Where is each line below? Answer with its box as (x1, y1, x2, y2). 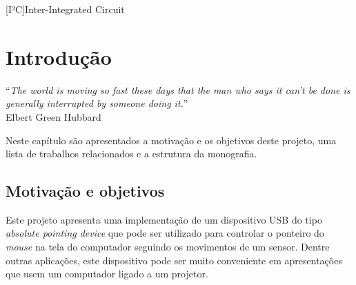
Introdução (6, 42, 112, 70)
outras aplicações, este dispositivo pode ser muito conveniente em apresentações (6, 253, 342, 267)
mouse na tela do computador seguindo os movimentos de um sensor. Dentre (6, 239, 330, 254)
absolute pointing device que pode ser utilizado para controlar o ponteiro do (6, 226, 324, 240)
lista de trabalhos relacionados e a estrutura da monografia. (6, 146, 257, 161)
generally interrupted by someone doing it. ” (6, 96, 188, 110)
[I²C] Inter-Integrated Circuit (6, 2, 125, 16)
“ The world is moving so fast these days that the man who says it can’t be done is (6, 82, 350, 97)
